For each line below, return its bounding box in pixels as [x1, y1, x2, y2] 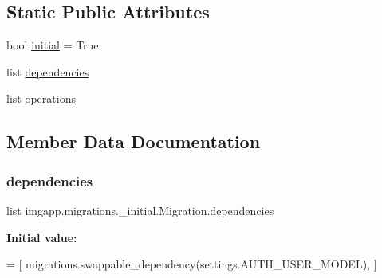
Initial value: [6, 229, 77, 245]
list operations [6, 90, 76, 107]
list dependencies [6, 63, 89, 80]
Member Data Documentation [6, 129, 261, 154]
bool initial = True [6, 37, 99, 53]
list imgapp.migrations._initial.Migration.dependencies [6, 202, 274, 218]
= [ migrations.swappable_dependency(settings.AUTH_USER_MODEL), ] [6, 256, 377, 272]
